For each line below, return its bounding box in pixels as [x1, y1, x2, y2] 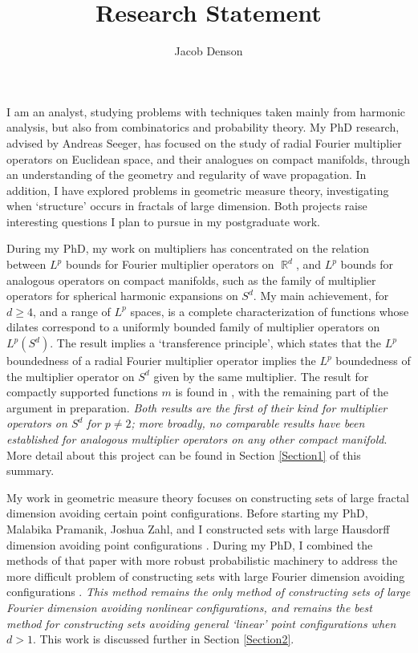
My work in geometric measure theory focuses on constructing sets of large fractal [6, 489, 409, 505]
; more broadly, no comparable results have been [131, 415, 365, 432]
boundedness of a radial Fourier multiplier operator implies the [6, 352, 316, 369]
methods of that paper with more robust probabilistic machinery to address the [6, 552, 398, 569]
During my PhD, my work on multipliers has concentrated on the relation [6, 240, 370, 257]
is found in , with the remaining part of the [175, 383, 388, 400]
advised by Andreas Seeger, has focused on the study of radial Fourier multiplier [6, 134, 402, 151]
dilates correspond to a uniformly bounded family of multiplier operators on [6, 318, 380, 335]
